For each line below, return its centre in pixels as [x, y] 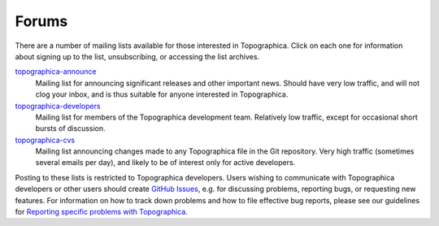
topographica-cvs [45, 140]
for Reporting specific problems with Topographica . [102, 212]
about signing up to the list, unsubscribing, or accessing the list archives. [137, 56]
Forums [41, 21]
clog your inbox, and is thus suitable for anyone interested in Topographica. [162, 94]
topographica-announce [56, 72]
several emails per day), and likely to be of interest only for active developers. [165, 163]
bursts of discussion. [70, 128]
